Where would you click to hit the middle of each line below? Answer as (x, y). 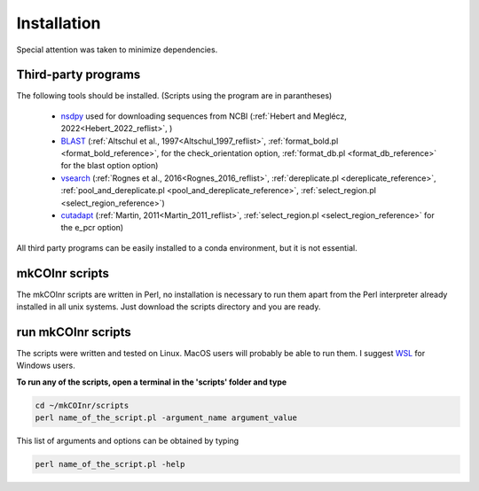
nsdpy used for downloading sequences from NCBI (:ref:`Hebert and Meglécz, (204, 116)
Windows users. (46, 366)
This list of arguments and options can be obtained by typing (128, 441)
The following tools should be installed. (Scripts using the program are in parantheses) (174, 96)
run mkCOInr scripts (74, 332)
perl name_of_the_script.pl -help (110, 464)
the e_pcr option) (92, 228)
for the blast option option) (110, 166)
